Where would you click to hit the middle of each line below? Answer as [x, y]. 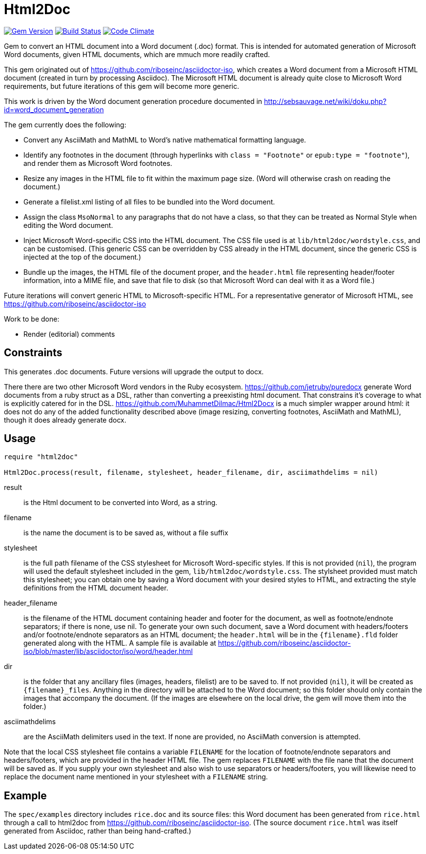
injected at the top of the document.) [82, 257]
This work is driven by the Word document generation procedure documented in [133, 101]
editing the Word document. [68, 225]
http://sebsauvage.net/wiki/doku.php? [325, 101]
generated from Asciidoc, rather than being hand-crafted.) [98, 831]
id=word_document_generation [54, 109]
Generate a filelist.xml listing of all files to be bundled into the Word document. [149, 202]
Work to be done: [32, 319]
